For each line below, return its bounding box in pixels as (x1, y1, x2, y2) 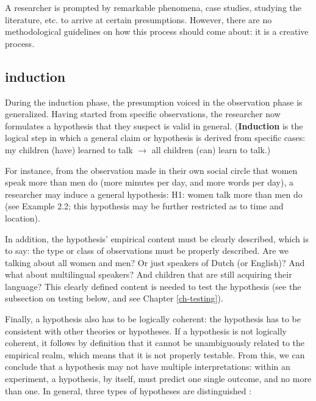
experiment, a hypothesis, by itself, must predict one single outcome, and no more (5, 372, 312, 385)
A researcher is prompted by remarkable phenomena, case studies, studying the (5, 1, 302, 13)
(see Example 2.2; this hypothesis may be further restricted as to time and (5, 200, 284, 212)
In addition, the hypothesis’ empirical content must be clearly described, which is (5, 232, 309, 245)
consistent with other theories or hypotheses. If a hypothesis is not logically (5, 324, 287, 337)
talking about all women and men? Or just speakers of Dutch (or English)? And (5, 256, 305, 269)
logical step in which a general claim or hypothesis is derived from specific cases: (5, 131, 306, 144)
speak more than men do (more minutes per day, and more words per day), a (5, 176, 293, 189)
